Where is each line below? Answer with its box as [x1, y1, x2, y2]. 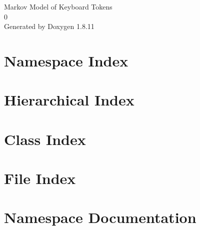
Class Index [4, 128, 86, 149]
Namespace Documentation [4, 207, 196, 227]
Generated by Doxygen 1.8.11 [4, 21, 94, 31]
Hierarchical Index [4, 89, 134, 110]
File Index [4, 168, 76, 188]
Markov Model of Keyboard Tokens [4, 1, 112, 11]
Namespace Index [4, 50, 128, 70]
